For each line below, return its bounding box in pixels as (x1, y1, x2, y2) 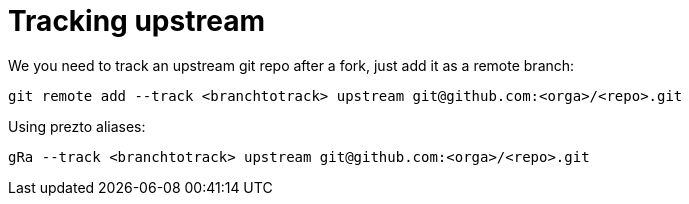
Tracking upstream (8, 4, 265, 38)
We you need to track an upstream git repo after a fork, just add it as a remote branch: (8, 56, 575, 74)
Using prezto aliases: (8, 117, 146, 135)
